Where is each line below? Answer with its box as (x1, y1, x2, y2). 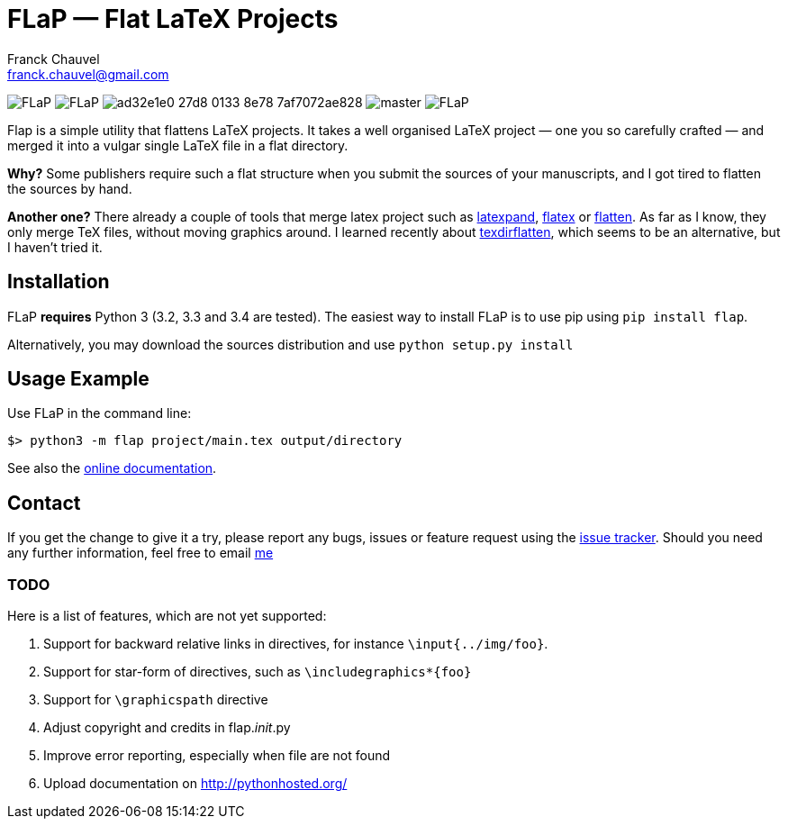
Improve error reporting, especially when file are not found (43, 748, 391, 764)
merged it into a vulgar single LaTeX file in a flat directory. (7, 137, 349, 153)
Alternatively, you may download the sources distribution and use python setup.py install (7, 336, 574, 352)
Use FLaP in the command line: (7, 405, 192, 422)
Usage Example (7, 368, 149, 391)
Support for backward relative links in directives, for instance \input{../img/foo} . (43, 636, 548, 652)
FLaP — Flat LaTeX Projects (7, 4, 339, 34)
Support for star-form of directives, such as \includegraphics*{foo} (43, 664, 472, 680)
